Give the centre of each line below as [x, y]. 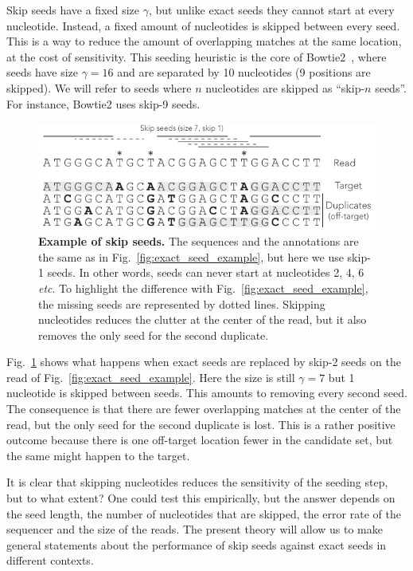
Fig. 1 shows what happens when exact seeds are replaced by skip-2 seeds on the [204, 362]
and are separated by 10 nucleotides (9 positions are [244, 72]
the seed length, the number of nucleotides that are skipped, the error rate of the [204, 513]
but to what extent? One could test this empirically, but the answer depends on [201, 498]
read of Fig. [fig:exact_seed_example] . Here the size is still [151, 377]
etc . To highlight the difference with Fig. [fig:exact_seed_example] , [203, 287]
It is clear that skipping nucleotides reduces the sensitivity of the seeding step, [197, 482]
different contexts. [50, 560]
